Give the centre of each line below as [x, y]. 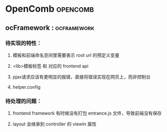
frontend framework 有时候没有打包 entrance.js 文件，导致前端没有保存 [87, 113]
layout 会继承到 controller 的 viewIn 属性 [54, 124]
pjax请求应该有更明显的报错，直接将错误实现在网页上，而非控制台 [81, 76]
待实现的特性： [24, 43]
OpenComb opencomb [49, 9]
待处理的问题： [24, 101]
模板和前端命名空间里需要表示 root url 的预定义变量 [66, 55]
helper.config [26, 87]
